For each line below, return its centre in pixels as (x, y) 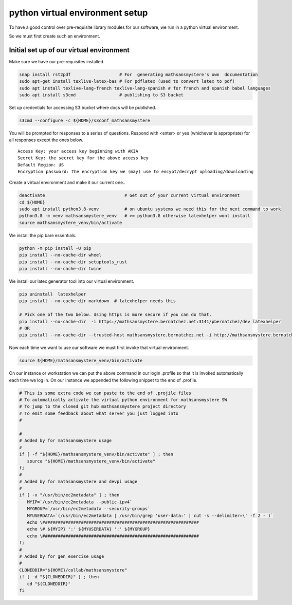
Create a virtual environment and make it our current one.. (67, 183)
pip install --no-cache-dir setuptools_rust (73, 262)
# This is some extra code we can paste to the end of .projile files (105, 393)
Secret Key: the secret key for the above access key (83, 158)
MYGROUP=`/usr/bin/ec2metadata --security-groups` (89, 509)
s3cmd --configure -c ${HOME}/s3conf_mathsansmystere (85, 120)
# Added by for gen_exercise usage (62, 557)
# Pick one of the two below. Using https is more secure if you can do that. (115, 315)
